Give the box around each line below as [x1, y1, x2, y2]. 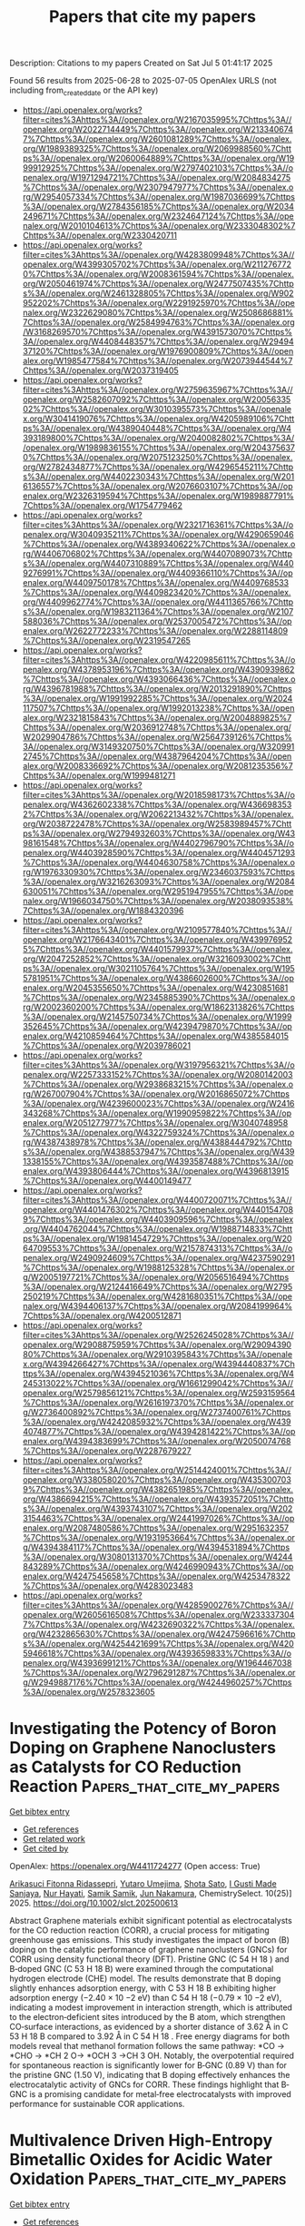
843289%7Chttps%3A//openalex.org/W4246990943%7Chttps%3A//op [22, 1561, 294, 1571]
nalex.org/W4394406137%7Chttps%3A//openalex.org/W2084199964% [22, 1300, 293, 1311]
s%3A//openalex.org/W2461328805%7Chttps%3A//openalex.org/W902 [22, 288, 294, 299]
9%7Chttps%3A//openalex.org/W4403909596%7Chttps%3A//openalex [22, 1214, 294, 1225]
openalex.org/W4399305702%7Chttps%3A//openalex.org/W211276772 [22, 259, 292, 270]
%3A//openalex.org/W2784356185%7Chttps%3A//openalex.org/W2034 [22, 201, 295, 212]
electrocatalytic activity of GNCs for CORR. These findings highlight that [9, 2079, 280, 2090]
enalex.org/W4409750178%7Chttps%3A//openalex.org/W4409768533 [22, 576, 289, 587]
